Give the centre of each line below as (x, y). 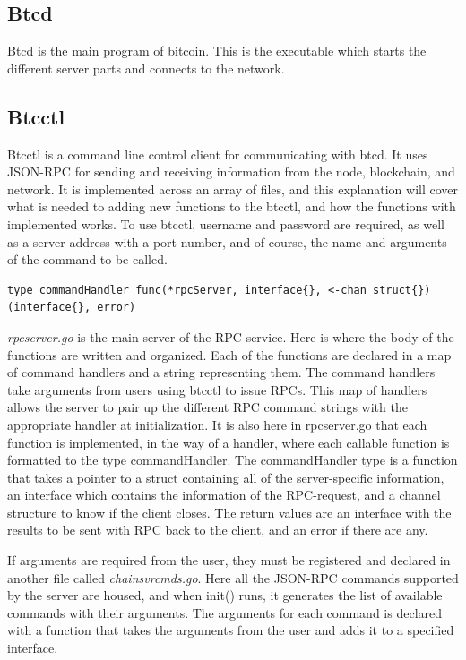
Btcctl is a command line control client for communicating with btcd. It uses (218, 154)
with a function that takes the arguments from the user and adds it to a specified (231, 630)
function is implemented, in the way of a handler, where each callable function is (229, 442)
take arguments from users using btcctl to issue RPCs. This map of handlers (217, 389)
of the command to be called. (87, 259)
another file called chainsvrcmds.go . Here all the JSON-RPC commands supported (233, 577)
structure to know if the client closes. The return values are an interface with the (229, 512)
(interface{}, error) (72, 308)
